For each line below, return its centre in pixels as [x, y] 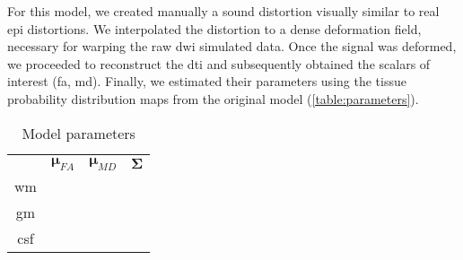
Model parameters [79, 133]
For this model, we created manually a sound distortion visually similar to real [223, 11]
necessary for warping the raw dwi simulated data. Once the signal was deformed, [232, 46]
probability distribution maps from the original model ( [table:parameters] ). [213, 98]
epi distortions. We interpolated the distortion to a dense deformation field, [214, 28]
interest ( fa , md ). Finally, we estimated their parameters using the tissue [207, 81]
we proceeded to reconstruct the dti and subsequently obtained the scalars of [219, 63]
